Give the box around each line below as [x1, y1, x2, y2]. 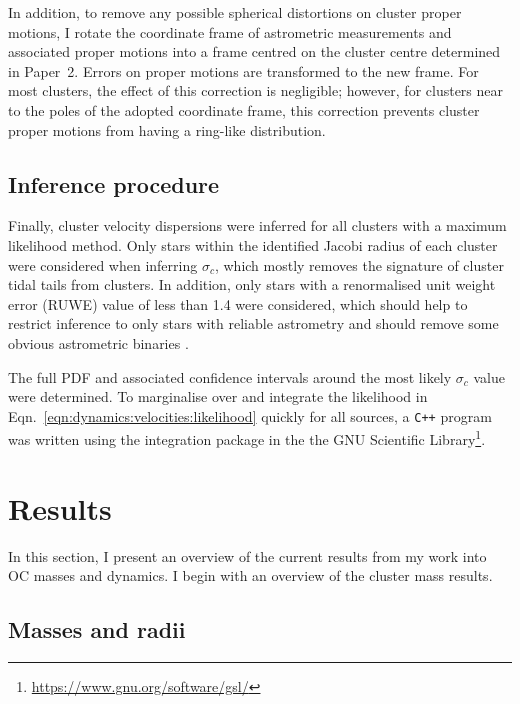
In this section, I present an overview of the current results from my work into [8, 545, 487, 566]
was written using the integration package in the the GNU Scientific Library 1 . [8, 426, 486, 450]
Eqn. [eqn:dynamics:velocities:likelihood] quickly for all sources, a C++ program [8, 405, 492, 426]
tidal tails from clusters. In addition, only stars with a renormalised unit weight [8, 274, 496, 295]
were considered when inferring [8, 254, 198, 275]
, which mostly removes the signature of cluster [214, 254, 504, 275]
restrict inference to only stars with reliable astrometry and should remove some [8, 313, 499, 334]
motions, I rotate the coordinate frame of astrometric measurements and [8, 21, 452, 42]
